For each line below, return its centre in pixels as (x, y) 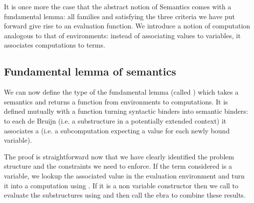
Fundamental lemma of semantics (90, 71)
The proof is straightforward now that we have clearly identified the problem (119, 156)
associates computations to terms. (55, 45)
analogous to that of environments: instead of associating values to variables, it (122, 35)
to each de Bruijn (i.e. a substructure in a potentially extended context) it (115, 120)
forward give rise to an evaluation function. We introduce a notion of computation (127, 26)
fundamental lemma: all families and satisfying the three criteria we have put (120, 16)
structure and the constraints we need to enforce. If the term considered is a (118, 166)
